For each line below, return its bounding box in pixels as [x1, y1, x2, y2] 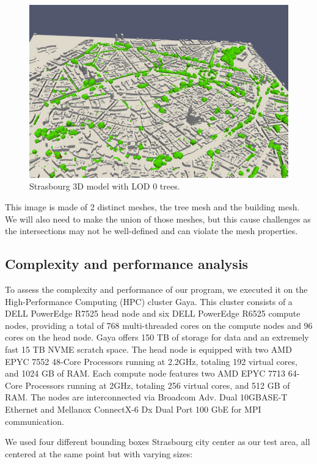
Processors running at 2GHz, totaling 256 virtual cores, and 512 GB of [25, 378, 290, 391]
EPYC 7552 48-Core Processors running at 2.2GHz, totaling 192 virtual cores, [5, 355, 297, 367]
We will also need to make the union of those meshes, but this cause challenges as [5, 212, 311, 225]
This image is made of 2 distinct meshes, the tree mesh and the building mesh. [5, 200, 300, 213]
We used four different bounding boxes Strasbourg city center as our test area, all [5, 435, 310, 448]
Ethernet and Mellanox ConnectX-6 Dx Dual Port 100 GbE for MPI [5, 402, 261, 415]
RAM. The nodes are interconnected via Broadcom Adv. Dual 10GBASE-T [5, 391, 288, 403]
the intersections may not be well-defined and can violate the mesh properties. [5, 224, 298, 237]
